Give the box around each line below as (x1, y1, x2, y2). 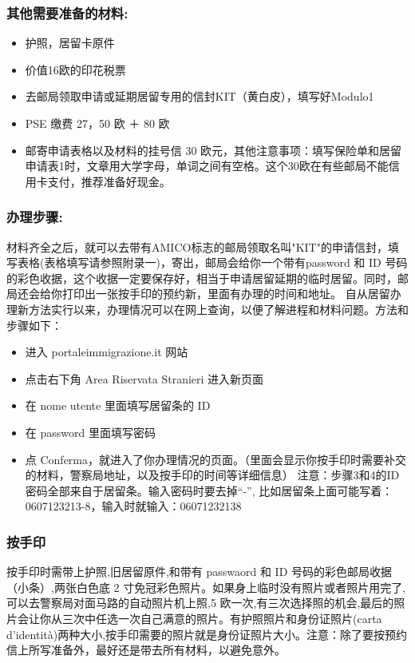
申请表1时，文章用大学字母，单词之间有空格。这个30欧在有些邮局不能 (25, 157, 389, 174)
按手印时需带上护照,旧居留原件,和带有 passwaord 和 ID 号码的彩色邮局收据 (6, 563, 392, 580)
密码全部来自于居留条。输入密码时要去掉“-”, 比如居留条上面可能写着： (25, 482, 393, 498)
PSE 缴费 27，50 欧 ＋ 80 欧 (25, 115, 170, 131)
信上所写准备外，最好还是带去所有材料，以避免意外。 (6, 641, 286, 658)
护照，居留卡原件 (25, 34, 115, 51)
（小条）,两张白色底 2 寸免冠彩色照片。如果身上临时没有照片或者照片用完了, (6, 578, 406, 595)
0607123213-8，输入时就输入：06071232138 (25, 498, 242, 514)
